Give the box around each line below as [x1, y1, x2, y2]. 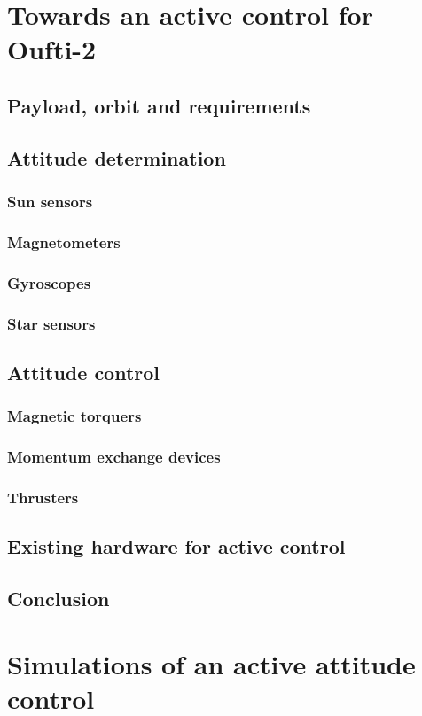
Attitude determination [7, 144, 226, 171]
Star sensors [7, 312, 96, 334]
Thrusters [7, 486, 79, 508]
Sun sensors [7, 191, 93, 213]
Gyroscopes [7, 271, 91, 293]
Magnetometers [7, 230, 121, 253]
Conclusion [7, 584, 110, 611]
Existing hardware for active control [7, 533, 346, 560]
